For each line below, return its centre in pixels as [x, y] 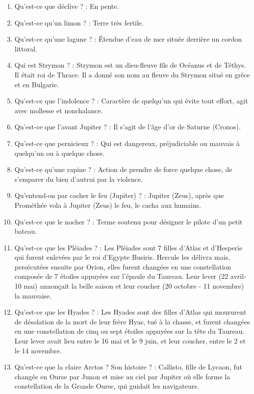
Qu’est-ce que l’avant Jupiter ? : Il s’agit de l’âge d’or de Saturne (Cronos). [127, 127]
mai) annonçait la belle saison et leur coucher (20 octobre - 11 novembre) [134, 286]
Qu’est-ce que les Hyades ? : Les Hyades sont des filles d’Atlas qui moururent [130, 312]
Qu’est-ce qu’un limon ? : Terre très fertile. [79, 22]
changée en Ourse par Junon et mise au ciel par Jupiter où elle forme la [122, 376]
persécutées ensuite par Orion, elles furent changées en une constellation [123, 266]
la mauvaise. [33, 295]
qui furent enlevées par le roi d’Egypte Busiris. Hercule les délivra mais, [122, 257]
